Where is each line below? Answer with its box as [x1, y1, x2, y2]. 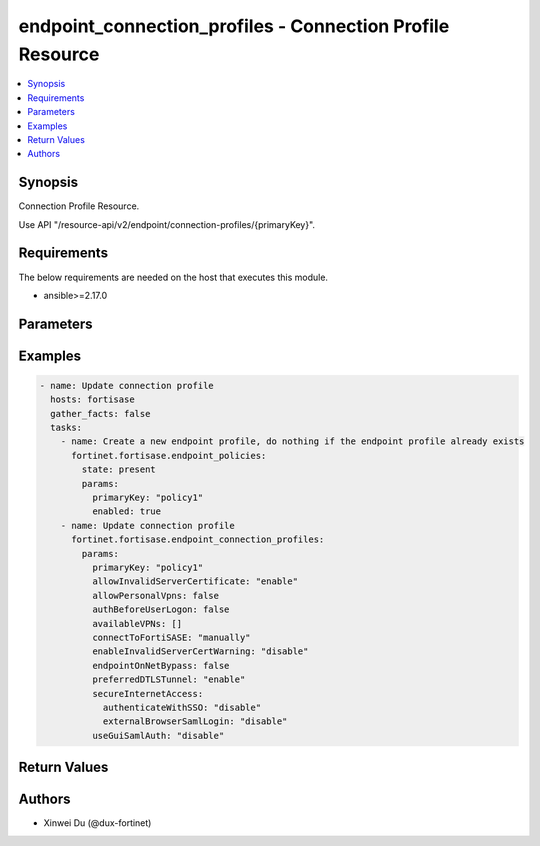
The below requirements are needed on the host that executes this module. [18, 271, 329, 283]
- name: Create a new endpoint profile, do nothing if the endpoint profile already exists [60, 436, 525, 447]
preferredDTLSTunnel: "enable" [91, 674, 246, 685]
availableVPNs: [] [91, 618, 183, 629]
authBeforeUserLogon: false [91, 604, 230, 615]
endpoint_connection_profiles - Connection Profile [18, 15, 450, 37]
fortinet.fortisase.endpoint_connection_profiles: [71, 534, 325, 545]
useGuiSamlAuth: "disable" [91, 730, 225, 741]
